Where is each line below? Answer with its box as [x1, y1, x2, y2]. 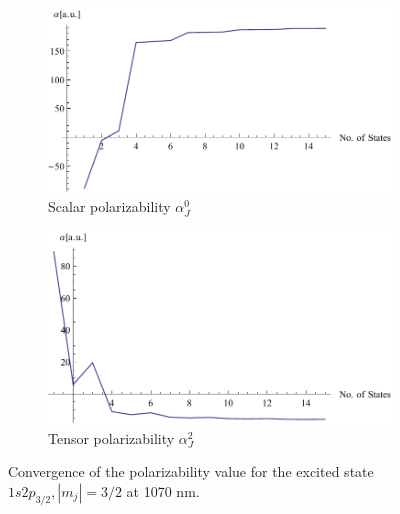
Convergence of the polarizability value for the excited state [8, 461, 374, 482]
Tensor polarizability [48, 427, 175, 448]
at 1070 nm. [126, 480, 200, 501]
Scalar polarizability [48, 196, 171, 217]
